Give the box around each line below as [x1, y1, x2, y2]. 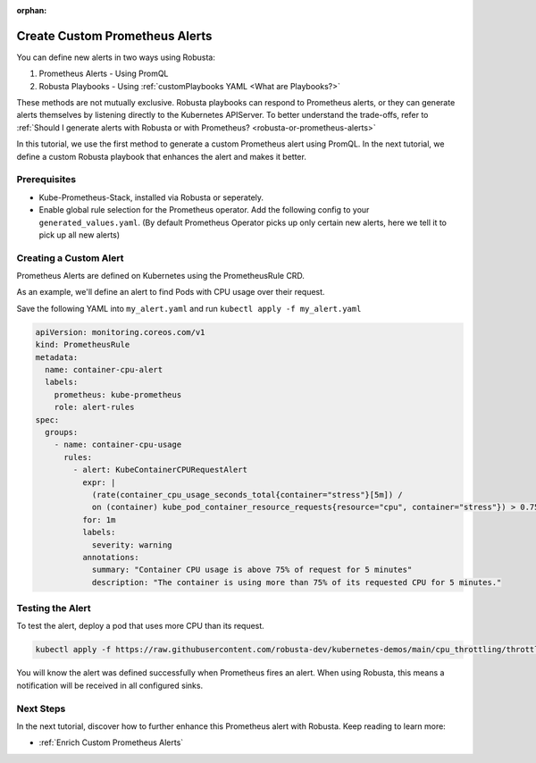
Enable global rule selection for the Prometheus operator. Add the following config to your [38, 205, 370, 215]
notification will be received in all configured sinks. [16, 680, 204, 691]
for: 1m [81, 515, 116, 524]
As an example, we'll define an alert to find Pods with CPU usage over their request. [16, 287, 325, 298]
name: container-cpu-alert [45, 365, 163, 375]
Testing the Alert [16, 602, 91, 615]
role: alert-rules [54, 402, 135, 413]
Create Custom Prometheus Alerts [16, 28, 213, 44]
